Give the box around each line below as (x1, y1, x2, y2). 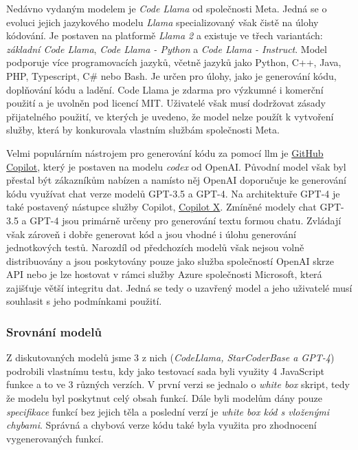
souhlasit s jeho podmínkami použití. (6, 294, 162, 308)
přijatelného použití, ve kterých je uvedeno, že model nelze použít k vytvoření (6, 109, 334, 123)
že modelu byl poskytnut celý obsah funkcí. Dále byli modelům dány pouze (6, 391, 323, 405)
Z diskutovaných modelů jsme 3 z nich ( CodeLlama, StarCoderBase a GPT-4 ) (6, 350, 335, 365)
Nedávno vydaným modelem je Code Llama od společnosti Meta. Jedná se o (6, 1, 327, 15)
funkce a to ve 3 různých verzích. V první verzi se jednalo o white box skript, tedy (6, 377, 350, 392)
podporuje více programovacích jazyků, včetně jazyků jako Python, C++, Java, (6, 55, 342, 69)
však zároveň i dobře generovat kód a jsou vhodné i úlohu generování (6, 226, 296, 241)
